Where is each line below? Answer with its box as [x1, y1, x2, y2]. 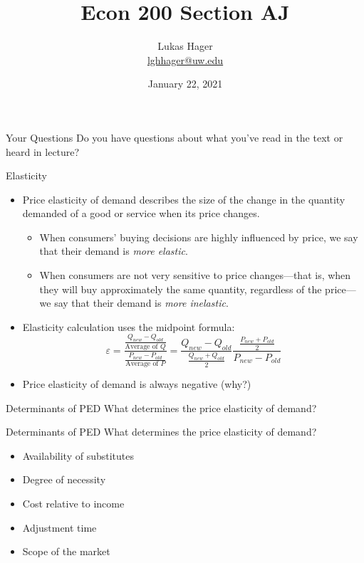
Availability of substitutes [22, 448, 134, 463]
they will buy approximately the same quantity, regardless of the [39, 281, 322, 296]
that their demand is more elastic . [39, 243, 188, 258]
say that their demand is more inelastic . [54, 295, 229, 310]
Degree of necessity [22, 472, 106, 487]
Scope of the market [22, 544, 110, 559]
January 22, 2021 [147, 76, 223, 91]
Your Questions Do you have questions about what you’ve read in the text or [6, 130, 343, 144]
